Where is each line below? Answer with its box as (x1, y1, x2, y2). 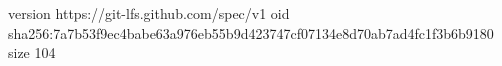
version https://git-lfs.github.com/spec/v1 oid (8, 3, 290, 23)
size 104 (8, 42, 56, 63)
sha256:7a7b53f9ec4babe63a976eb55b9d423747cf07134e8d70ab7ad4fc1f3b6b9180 (8, 22, 494, 43)
